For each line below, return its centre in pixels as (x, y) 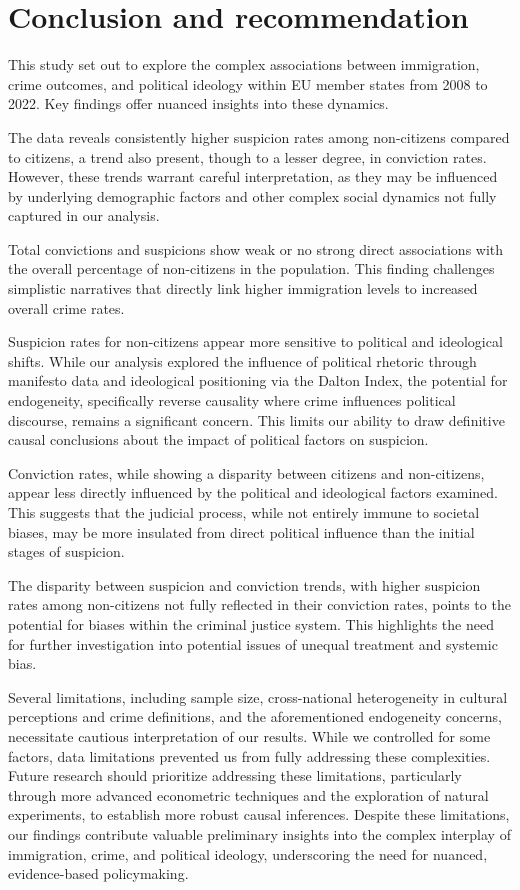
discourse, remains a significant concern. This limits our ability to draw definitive (256, 419)
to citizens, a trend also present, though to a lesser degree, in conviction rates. (247, 156)
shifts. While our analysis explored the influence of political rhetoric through (242, 360)
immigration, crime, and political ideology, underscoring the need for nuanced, (248, 853)
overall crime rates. (66, 307)
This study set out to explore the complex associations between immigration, (244, 64)
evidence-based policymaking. (98, 873)
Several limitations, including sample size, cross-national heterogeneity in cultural (258, 696)
